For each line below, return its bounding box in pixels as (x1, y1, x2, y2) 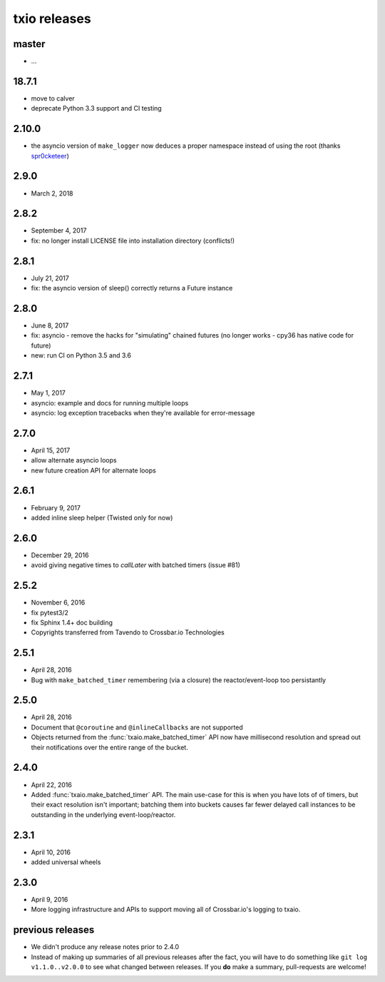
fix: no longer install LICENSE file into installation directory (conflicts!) (31, 236, 235, 245)
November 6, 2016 (31, 598, 86, 607)
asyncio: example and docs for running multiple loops (31, 398, 189, 407)
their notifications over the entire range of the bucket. (31, 743, 188, 751)
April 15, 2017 (31, 446, 71, 455)
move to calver (31, 93, 75, 103)
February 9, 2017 (31, 503, 81, 512)
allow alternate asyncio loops (31, 456, 117, 465)
